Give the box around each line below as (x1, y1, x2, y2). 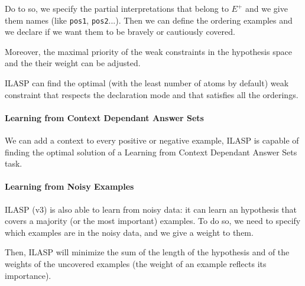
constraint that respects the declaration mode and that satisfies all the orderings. (5, 88, 298, 100)
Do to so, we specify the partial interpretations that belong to (5, 2, 229, 14)
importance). (5, 269, 51, 281)
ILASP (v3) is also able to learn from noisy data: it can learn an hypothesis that (5, 203, 297, 215)
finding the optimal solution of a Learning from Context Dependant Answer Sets (5, 145, 297, 158)
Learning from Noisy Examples (5, 180, 134, 193)
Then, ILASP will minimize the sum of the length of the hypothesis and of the (5, 246, 290, 258)
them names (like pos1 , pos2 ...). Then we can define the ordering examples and (5, 14, 293, 26)
